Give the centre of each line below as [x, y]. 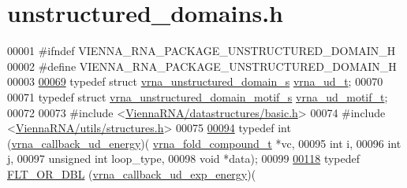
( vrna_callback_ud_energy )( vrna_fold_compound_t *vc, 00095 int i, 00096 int [204, 143]
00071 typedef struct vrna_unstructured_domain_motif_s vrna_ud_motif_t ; [198, 96]
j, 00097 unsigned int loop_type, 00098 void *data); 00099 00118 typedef [184, 159]
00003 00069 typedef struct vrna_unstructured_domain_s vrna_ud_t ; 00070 [195, 81]
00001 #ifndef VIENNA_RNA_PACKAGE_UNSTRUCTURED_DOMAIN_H [202, 51]
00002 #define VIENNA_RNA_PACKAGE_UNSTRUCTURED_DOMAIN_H [202, 66]
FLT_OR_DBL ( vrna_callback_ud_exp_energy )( [132, 173]
